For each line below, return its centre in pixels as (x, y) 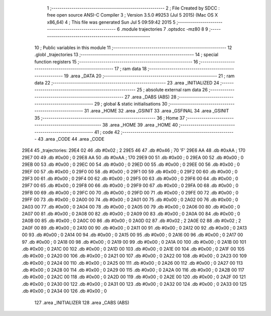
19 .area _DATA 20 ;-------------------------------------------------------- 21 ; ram (149, 76)
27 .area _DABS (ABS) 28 (151, 97)
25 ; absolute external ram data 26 (172, 90)
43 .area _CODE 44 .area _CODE (71, 139)
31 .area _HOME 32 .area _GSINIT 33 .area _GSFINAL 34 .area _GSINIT (157, 111)
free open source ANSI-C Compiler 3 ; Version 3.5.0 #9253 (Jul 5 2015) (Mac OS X (132, 15)
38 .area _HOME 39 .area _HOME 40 (140, 125)
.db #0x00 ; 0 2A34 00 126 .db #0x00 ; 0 (64, 291)
